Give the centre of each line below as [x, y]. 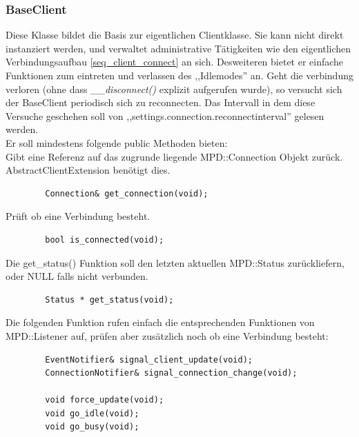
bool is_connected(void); [105, 240]
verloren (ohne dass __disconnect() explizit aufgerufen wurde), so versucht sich [174, 89]
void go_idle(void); [92, 413]
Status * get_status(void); [109, 299]
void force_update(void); [105, 400]
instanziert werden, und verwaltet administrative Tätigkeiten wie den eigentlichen [178, 48]
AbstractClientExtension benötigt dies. [88, 170]
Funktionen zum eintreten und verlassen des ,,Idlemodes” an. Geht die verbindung [179, 75]
